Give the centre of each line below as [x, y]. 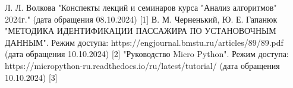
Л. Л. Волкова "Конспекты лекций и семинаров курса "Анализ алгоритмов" [141, 7]
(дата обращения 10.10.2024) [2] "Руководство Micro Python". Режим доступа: [147, 54]
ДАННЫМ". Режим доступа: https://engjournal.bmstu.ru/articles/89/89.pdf [144, 42]
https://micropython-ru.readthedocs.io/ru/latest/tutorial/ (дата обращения [142, 65]
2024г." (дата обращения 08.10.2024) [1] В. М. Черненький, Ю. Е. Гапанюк [141, 19]
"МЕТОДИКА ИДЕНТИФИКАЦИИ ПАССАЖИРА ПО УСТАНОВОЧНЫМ [141, 31]
